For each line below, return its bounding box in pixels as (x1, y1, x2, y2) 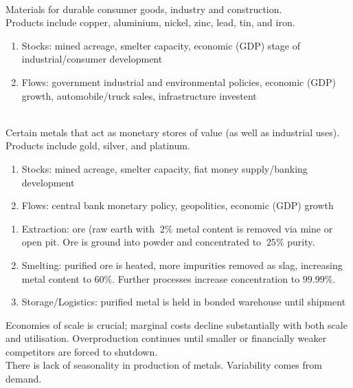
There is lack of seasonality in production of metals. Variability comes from (5, 358, 322, 372)
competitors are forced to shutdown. (5, 344, 158, 358)
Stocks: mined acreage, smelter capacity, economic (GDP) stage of (21, 38, 300, 52)
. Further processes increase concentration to (112, 271, 300, 285)
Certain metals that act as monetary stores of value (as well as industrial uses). (5, 125, 340, 139)
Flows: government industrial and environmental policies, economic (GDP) (21, 74, 337, 89)
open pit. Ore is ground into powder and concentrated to (21, 235, 262, 249)
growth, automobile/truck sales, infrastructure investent (21, 88, 257, 103)
